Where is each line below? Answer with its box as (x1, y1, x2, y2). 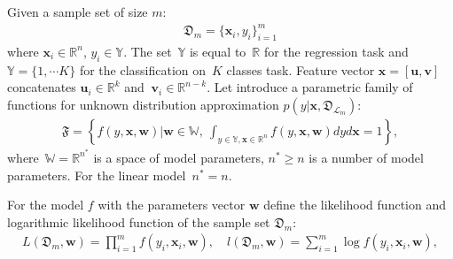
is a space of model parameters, (93, 148, 264, 166)
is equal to (189, 42, 246, 60)
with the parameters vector (98, 195, 246, 214)
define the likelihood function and (263, 195, 446, 214)
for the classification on (79, 60, 207, 79)
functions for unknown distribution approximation (7, 95, 279, 113)
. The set (123, 42, 172, 60)
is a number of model (309, 148, 424, 166)
